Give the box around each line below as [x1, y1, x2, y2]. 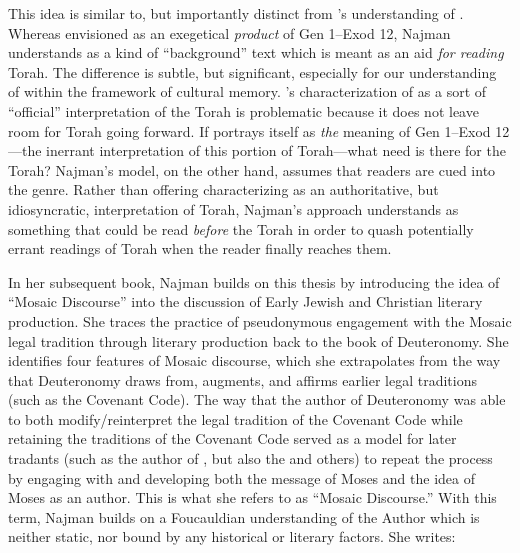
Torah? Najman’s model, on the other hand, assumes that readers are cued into [8, 159, 496, 180]
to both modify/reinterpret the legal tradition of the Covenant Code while [8, 408, 463, 429]
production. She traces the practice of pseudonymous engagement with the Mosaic [8, 310, 512, 331]
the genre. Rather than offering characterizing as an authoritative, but [8, 179, 439, 200]
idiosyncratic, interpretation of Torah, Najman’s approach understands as [8, 198, 459, 219]
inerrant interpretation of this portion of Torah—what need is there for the [46, 140, 506, 161]
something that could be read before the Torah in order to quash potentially [8, 218, 474, 239]
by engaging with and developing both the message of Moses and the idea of [8, 467, 475, 488]
